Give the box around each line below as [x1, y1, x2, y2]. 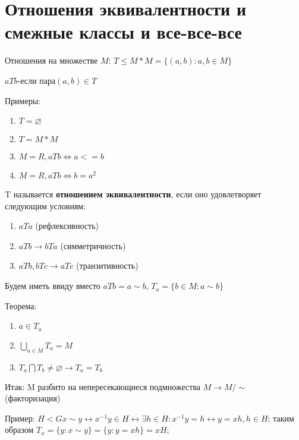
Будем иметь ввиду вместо [5, 279, 100, 292]
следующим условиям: [5, 199, 86, 212]
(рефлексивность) [35, 219, 99, 232]
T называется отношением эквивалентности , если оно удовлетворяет [5, 188, 262, 200]
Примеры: [5, 94, 40, 106]
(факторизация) [5, 392, 61, 404]
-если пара [17, 74, 56, 86]
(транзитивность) [75, 259, 139, 272]
